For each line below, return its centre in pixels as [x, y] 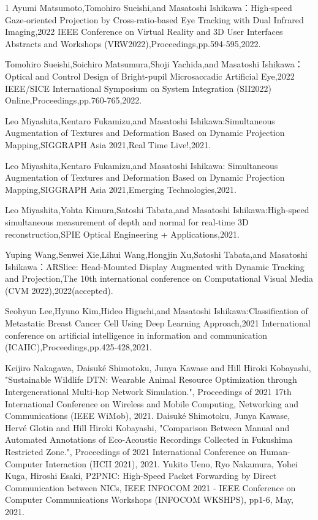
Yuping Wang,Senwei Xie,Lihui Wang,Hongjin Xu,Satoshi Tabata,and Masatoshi [156, 254]
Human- [275, 451]
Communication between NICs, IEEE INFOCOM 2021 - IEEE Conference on [150, 487]
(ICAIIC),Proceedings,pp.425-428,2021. [78, 347]
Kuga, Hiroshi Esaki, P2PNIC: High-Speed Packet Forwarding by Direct [141, 476]
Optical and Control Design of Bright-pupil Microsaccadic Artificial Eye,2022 [150, 76]
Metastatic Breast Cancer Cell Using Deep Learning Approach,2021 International [158, 323]
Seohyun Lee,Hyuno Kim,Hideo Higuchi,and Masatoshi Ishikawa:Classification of [157, 311]
